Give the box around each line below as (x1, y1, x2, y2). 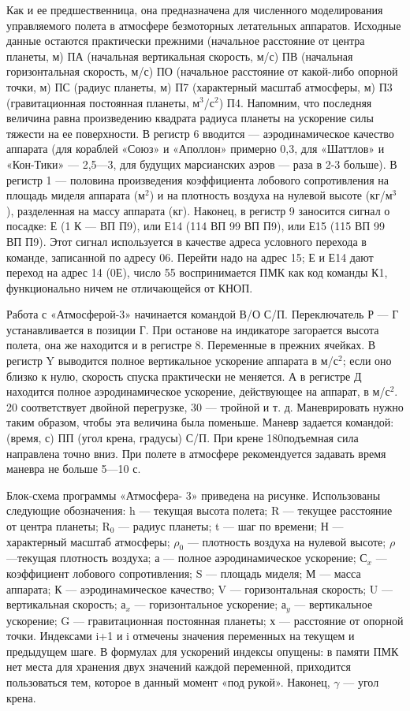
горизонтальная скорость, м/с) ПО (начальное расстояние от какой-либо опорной (6, 63, 398, 80)
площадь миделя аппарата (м (6, 187, 145, 203)
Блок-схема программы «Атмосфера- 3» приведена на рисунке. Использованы (6, 486, 381, 503)
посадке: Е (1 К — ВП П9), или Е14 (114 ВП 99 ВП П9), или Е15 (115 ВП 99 (6, 218, 385, 234)
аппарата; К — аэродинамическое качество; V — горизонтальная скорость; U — (6, 580, 393, 597)
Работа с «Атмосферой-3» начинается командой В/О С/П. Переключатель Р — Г (6, 306, 399, 322)
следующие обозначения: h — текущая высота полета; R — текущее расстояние (6, 502, 393, 519)
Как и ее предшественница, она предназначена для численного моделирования (6, 2, 383, 17)
